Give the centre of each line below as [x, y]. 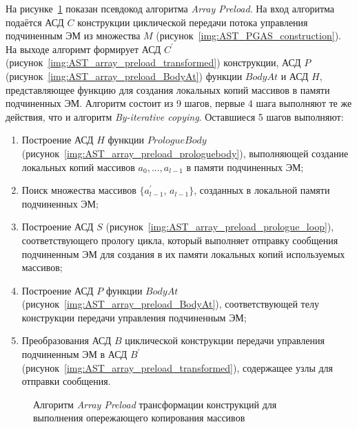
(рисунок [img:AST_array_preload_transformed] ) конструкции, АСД [153, 62]
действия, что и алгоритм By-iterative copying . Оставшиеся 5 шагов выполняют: [175, 116]
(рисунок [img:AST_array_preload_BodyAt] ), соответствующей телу [170, 304]
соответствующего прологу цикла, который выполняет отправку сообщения [180, 240]
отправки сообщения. [66, 381]
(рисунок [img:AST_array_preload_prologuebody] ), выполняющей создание [185, 153]
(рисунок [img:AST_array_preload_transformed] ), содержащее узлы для [177, 367]
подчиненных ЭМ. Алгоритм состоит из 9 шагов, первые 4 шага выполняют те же [179, 103]
